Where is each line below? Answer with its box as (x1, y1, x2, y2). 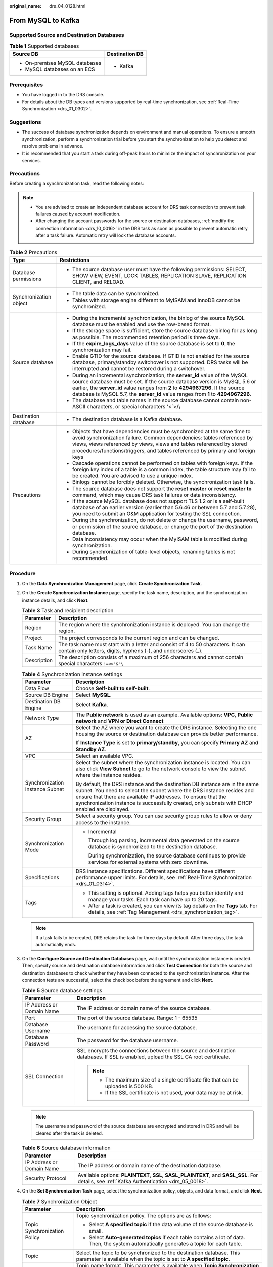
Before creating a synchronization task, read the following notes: (9, 180, 144, 187)
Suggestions (9, 118, 41, 125)
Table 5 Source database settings (22, 987, 103, 994)
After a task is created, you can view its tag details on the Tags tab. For (88, 902, 258, 909)
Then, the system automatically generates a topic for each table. (88, 1240, 242, 1247)
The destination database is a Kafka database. (72, 416, 183, 423)
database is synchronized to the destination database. (88, 843, 217, 850)
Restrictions (60, 256, 89, 264)
